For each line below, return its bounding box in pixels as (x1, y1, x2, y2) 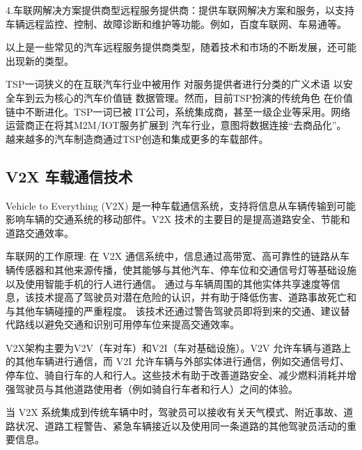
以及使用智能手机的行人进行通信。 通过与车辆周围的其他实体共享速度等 (6, 276, 331, 290)
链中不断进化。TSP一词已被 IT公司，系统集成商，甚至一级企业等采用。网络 (6, 104, 351, 118)
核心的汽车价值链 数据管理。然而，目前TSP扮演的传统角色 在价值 (54, 90, 353, 104)
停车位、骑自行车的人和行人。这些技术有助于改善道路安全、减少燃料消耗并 (6, 368, 347, 382)
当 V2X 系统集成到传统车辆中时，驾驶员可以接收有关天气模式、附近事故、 (6, 405, 344, 419)
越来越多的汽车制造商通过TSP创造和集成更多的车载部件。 (6, 131, 269, 146)
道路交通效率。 (6, 225, 74, 240)
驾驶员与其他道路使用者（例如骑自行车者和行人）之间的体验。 (15, 381, 298, 396)
